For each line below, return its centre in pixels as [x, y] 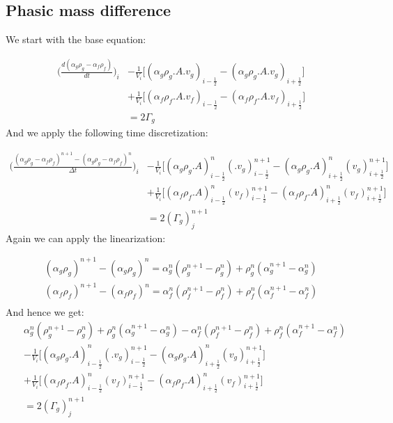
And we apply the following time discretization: [107, 132]
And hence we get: [45, 312]
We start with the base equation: [76, 39]
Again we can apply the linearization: [86, 238]
